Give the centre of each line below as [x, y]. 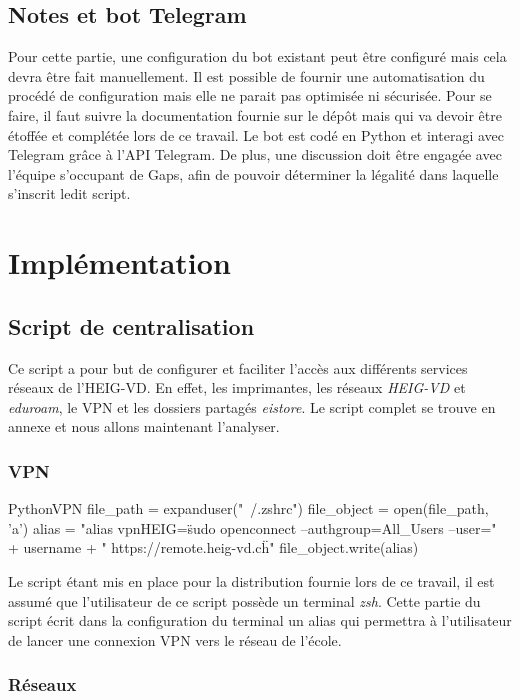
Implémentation [119, 262]
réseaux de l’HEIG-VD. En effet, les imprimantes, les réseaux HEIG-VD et [237, 387]
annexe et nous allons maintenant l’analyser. [144, 426]
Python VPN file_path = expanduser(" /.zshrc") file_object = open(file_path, [248, 508]
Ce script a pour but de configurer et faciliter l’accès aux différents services [238, 367]
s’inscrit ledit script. [69, 193]
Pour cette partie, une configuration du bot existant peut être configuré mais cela [257, 56]
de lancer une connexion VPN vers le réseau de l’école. [175, 639]
